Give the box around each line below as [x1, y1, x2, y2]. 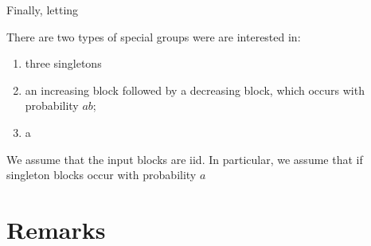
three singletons [25, 55, 102, 72]
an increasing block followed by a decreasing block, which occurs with [25, 81, 365, 98]
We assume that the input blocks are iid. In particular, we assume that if [6, 150, 363, 167]
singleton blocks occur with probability [6, 166, 197, 183]
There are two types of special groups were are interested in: [6, 28, 301, 45]
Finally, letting [6, 2, 79, 18]
